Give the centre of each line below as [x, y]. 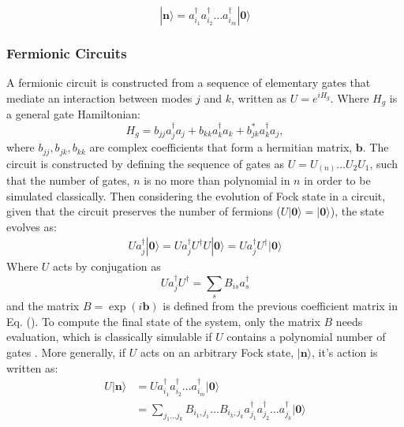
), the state [357, 211]
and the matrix [43, 306]
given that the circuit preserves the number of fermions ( [144, 211]
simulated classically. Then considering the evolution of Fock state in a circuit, [196, 195]
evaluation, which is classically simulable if [109, 337]
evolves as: [32, 226]
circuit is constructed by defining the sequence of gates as [145, 163]
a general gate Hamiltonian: [73, 114]
